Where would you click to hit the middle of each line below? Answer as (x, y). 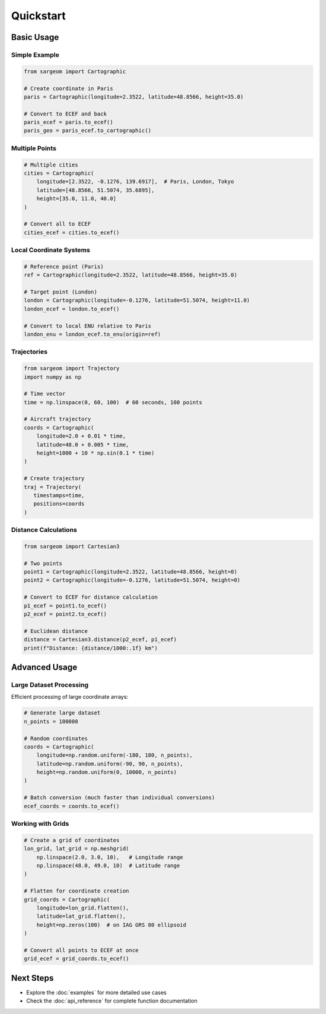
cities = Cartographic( (59, 173)
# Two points (43, 563)
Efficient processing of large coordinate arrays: (70, 697)
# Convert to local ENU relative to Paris (88, 326)
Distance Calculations (44, 530)
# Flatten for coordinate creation (76, 891)
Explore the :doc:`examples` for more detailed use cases (97, 992)
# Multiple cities (51, 165)
